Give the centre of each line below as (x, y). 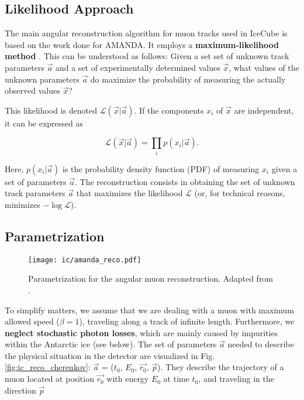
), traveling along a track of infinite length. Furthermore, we (187, 321)
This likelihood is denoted (51, 110)
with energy (128, 379)
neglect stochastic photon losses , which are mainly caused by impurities (141, 332)
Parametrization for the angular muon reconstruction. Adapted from (151, 278)
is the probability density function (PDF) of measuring (161, 168)
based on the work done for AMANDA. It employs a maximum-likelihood (142, 44)
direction (20, 390)
